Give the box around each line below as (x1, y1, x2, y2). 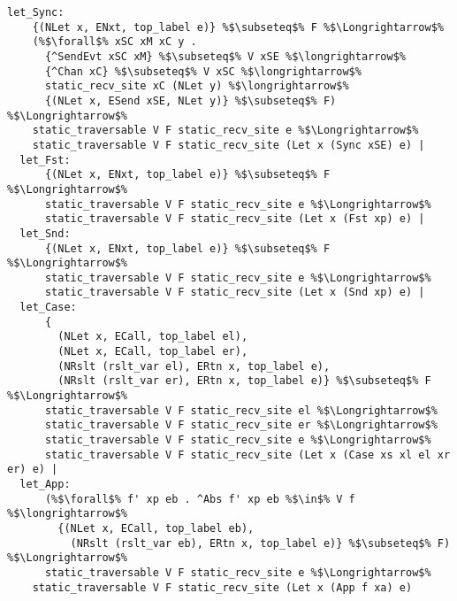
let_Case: (19, 301, 77, 314)
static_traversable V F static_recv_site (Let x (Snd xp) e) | (44, 286, 425, 299)
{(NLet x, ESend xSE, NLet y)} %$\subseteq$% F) (44, 94, 337, 107)
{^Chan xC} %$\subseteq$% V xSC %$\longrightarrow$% (44, 65, 362, 78)
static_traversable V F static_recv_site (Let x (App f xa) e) (32, 581, 413, 594)
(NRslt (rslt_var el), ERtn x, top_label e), (57, 359, 331, 373)
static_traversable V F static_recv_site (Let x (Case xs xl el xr (44, 448, 451, 461)
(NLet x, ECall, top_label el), (57, 330, 248, 343)
